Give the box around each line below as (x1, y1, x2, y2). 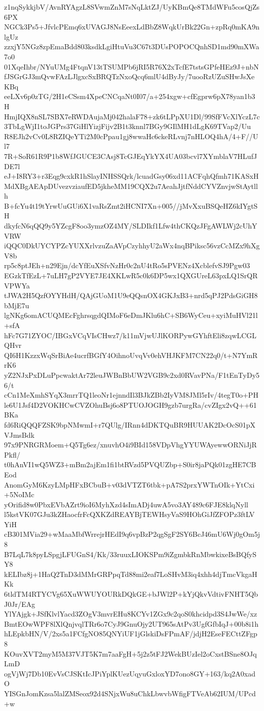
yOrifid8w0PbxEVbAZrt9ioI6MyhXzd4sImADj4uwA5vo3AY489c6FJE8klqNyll (4, 499, 248, 509)
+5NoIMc (4, 489, 35, 500)
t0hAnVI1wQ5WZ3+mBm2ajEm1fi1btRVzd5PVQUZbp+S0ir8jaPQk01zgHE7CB (4, 459, 256, 470)
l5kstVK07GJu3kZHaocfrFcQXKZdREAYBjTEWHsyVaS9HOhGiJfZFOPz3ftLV (4, 509, 255, 520)
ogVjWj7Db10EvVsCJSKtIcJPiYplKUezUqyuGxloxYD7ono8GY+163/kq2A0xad (4, 668, 256, 678)
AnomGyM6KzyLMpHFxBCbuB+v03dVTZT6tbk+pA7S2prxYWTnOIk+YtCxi (4, 479, 255, 490)
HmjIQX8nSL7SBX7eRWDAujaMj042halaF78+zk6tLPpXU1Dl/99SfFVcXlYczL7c (4, 111, 260, 121)
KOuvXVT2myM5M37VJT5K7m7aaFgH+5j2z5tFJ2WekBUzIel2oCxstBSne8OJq (4, 648, 257, 659)
